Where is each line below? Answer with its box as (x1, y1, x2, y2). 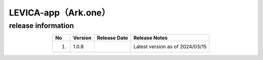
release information (9, 21, 74, 30)
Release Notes (133, 34, 168, 41)
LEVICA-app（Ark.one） (9, 7, 111, 18)
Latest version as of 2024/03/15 (133, 44, 207, 50)
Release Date (96, 34, 129, 41)
